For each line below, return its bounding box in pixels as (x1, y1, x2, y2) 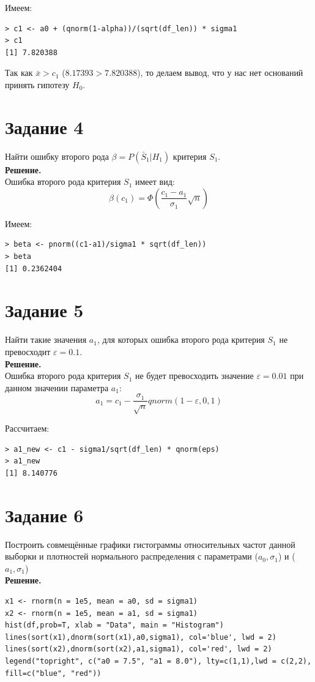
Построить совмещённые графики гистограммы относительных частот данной (5, 538, 295, 550)
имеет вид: (135, 175, 175, 188)
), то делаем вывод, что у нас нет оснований (137, 66, 303, 79)
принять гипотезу (5, 78, 70, 91)
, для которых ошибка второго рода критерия (97, 333, 265, 346)
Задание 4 (5, 114, 84, 139)
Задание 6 (5, 502, 84, 527)
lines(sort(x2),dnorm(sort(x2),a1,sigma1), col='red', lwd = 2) (5, 645, 272, 654)
